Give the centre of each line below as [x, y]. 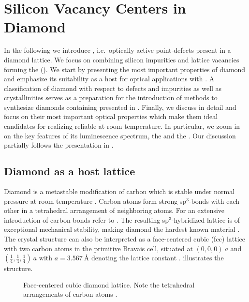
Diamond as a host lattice [70, 171]
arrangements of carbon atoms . [70, 294]
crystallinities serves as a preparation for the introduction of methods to [111, 98]
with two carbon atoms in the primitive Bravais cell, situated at [98, 248]
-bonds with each [214, 201]
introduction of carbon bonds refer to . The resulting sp [87, 219]
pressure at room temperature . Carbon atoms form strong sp [95, 201]
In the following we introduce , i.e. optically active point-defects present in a [117, 50]
